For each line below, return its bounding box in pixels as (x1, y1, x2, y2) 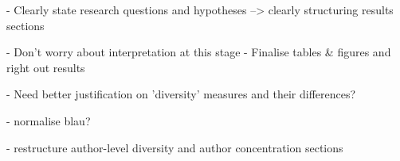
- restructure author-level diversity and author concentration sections (6, 139, 343, 155)
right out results (6, 59, 85, 75)
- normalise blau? (6, 112, 91, 128)
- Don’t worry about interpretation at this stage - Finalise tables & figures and (6, 44, 391, 60)
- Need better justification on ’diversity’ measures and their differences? (6, 86, 356, 102)
